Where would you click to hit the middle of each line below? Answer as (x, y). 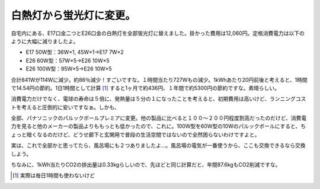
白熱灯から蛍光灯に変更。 (73, 15)
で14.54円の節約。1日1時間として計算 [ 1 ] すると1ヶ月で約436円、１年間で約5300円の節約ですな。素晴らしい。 (145, 88)
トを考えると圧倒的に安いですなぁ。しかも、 (65, 107)
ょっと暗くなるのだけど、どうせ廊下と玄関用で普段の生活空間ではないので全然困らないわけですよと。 (135, 134)
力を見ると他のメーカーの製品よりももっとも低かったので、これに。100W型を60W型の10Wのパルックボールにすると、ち (159, 126)
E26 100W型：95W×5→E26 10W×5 (69, 69)
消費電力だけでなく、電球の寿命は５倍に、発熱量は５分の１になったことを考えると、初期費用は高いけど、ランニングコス (159, 99)
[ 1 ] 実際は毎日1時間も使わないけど (54, 175)
